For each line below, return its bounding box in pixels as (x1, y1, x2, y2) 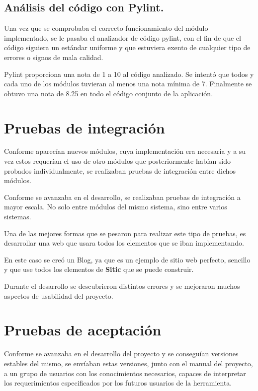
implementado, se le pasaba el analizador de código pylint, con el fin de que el (4, 32, 241, 43)
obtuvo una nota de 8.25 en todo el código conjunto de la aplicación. (4, 88, 213, 98)
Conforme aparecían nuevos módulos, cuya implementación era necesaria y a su (4, 146, 246, 156)
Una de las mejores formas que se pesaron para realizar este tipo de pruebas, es (4, 228, 246, 238)
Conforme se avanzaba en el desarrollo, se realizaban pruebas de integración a (4, 192, 241, 202)
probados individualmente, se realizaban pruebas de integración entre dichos (4, 165, 236, 176)
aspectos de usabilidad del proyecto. (4, 290, 113, 301)
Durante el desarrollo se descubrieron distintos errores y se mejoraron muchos (4, 281, 240, 291)
